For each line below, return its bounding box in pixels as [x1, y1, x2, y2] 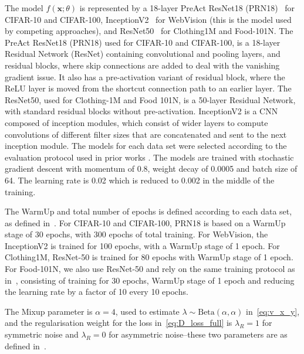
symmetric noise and [5, 328, 79, 341]
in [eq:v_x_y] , [246, 305, 300, 317]
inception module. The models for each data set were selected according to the [5, 139, 287, 152]
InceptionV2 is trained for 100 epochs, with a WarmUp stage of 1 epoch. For [5, 239, 280, 251]
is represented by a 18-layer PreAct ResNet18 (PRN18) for [79, 2, 295, 13]
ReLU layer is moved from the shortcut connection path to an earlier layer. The [5, 82, 292, 94]
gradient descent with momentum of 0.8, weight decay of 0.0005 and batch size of [5, 162, 298, 175]
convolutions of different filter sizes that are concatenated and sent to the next [5, 128, 287, 140]
